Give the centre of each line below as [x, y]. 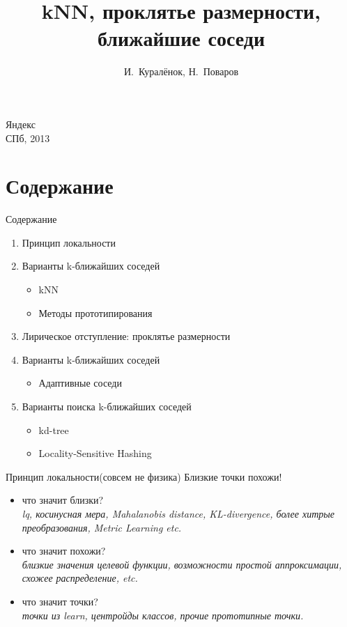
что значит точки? [60, 601]
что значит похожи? [64, 551]
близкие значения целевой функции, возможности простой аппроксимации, [182, 564]
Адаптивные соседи [80, 383]
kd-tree [54, 429]
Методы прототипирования [95, 312]
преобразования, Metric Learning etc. [102, 527]
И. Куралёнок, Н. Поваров [181, 71]
